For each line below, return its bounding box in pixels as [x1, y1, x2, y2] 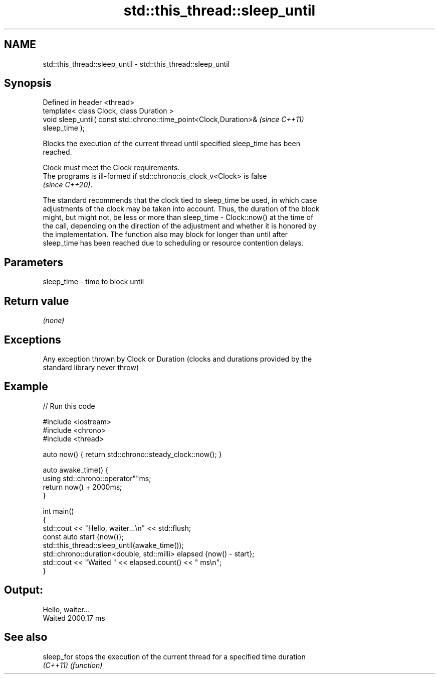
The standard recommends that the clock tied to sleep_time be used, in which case [43, 196, 317, 205]
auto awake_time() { [43, 465, 108, 474]
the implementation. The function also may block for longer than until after [43, 230, 288, 239]
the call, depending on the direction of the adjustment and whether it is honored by [43, 221, 317, 231]
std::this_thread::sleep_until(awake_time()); [43, 540, 184, 549]
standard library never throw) [43, 363, 139, 372]
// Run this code [43, 401, 95, 410]
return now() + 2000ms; [43, 482, 122, 491]
